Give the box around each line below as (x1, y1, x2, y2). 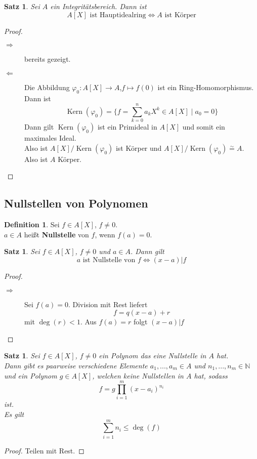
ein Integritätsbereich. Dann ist (50, 1, 147, 11)
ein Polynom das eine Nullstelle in (99, 350, 206, 361)
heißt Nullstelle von (24, 229, 89, 239)
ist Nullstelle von (82, 257, 136, 264)
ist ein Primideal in (97, 121, 157, 132)
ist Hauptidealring (90, 11, 146, 19)
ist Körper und (115, 142, 162, 153)
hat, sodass (194, 370, 228, 381)
